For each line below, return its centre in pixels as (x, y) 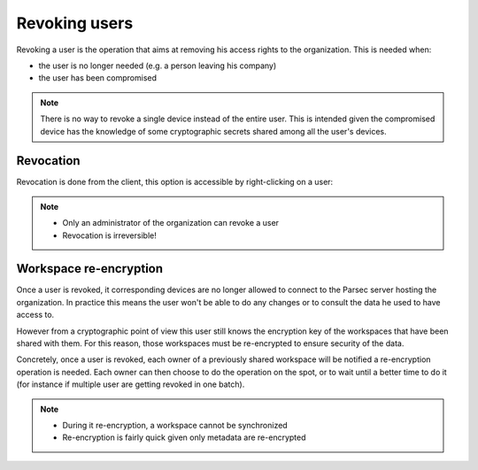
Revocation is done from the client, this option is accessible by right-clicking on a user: (175, 182)
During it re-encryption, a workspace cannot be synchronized (175, 425)
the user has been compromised (98, 78)
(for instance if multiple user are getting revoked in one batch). (131, 384)
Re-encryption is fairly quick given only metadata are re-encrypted (184, 437)
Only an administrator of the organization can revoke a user (170, 223)
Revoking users (75, 23)
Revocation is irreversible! (109, 235)
